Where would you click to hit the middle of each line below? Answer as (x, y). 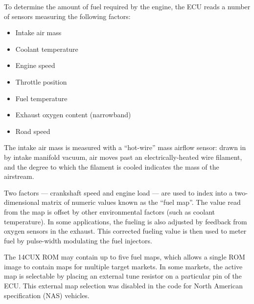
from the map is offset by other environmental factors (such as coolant (110, 211)
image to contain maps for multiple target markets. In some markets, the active (123, 266)
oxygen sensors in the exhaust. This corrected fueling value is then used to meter (125, 231)
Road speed (33, 131)
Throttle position (41, 81)
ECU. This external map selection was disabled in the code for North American (123, 286)
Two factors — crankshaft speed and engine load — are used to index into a (118, 192)
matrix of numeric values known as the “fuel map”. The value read (141, 202)
